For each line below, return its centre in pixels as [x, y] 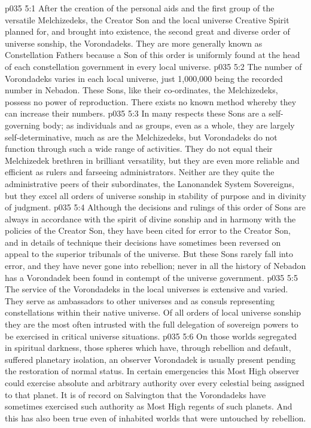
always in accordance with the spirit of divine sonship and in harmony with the [150, 218]
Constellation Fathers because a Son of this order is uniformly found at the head [153, 55]
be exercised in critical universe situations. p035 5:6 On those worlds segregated [151, 336]
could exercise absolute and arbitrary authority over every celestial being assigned [155, 383]
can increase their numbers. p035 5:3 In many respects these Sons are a [135, 113]
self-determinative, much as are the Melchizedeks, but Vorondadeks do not [141, 137]
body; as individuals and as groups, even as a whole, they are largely [169, 125]
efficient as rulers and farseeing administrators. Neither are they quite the [140, 172]
